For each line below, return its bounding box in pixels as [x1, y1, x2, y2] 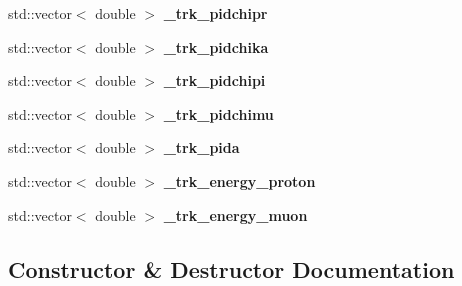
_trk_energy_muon [163, 204, 308, 225]
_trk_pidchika [163, 36, 269, 57]
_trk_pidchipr [163, 3, 268, 23]
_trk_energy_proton [163, 170, 316, 191]
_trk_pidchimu [163, 103, 274, 124]
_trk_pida [163, 137, 240, 158]
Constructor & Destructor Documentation [8, 253, 455, 284]
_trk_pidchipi [163, 70, 266, 91]
